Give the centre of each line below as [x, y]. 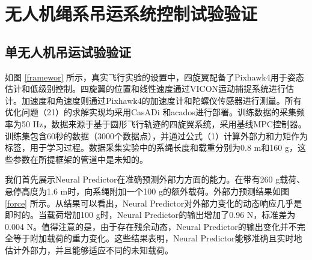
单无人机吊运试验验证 [68, 51]
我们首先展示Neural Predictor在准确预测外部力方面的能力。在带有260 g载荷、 [155, 179]
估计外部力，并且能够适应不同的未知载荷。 [89, 249]
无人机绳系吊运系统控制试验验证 [131, 14]
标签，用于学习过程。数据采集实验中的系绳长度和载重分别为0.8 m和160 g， [151, 147]
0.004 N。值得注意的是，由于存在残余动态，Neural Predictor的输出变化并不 [151, 226]
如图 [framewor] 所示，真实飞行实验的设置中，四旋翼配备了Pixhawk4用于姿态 [154, 77]
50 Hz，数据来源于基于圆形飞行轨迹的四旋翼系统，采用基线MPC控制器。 [164, 123]
